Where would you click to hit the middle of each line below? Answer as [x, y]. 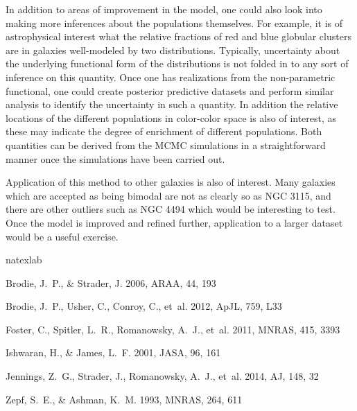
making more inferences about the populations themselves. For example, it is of [174, 23]
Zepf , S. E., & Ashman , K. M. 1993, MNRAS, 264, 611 [124, 399]
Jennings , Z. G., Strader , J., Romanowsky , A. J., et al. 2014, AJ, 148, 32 [162, 376]
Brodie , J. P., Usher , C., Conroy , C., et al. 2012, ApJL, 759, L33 [144, 306]
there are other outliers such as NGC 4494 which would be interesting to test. [171, 209]
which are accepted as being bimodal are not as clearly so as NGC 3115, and [168, 195]
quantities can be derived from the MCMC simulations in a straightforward [166, 145]
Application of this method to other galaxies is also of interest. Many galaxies [171, 182]
